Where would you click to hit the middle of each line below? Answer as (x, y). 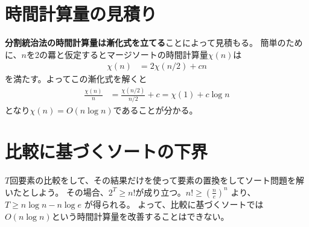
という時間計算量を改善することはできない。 (140, 216)
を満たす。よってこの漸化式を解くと (76, 79)
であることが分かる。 (155, 110)
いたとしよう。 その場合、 (57, 192)
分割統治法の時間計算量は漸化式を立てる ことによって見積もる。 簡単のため (154, 43)
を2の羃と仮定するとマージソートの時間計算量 (117, 54)
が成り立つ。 (161, 192)
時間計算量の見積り (81, 14)
